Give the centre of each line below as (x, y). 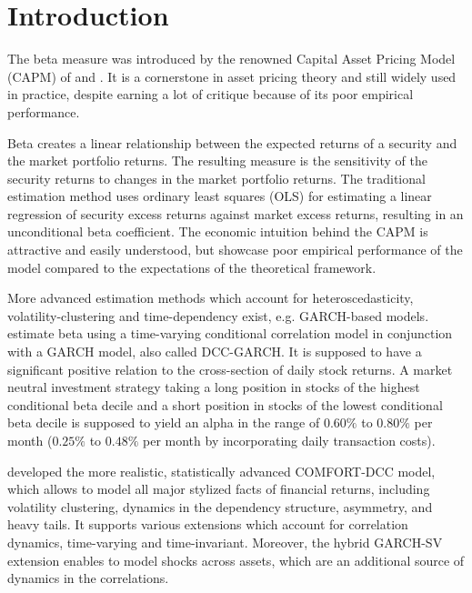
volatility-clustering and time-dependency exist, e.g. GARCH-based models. (218, 315)
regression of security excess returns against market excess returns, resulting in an (236, 213)
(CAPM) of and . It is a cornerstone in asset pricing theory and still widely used (232, 76)
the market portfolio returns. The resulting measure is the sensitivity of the (217, 161)
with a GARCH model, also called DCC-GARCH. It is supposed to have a (215, 352)
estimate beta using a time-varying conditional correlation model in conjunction (230, 333)
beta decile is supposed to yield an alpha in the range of (164, 422)
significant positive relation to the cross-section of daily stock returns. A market (230, 369)
